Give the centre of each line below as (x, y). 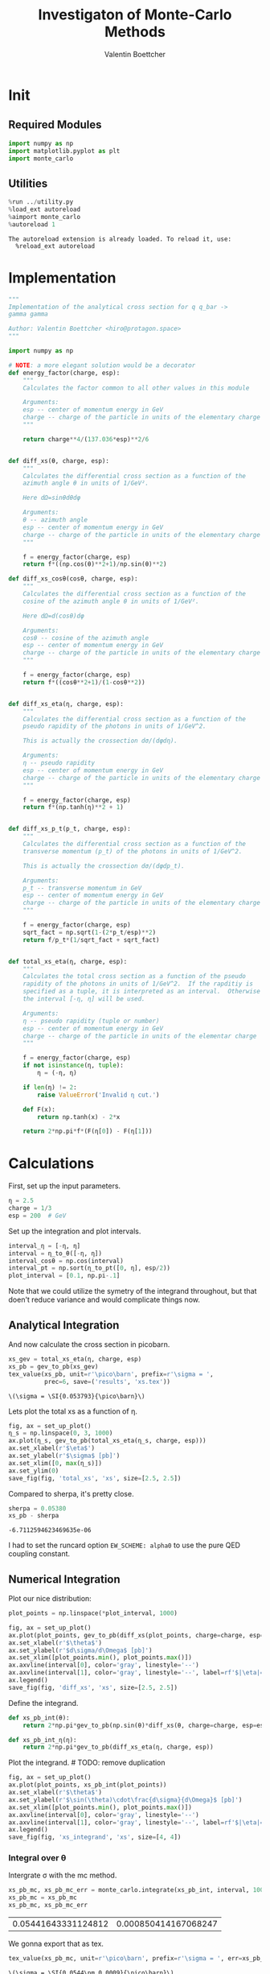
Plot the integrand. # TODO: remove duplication (87, 1763)
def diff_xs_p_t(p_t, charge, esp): (70, 829)
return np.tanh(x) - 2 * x (79, 1117)
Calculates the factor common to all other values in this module (136, 388)
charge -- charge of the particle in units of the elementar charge (140, 1036)
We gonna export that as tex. (56, 1944)
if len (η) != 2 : (50, 1087)
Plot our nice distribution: (50, 1599)
